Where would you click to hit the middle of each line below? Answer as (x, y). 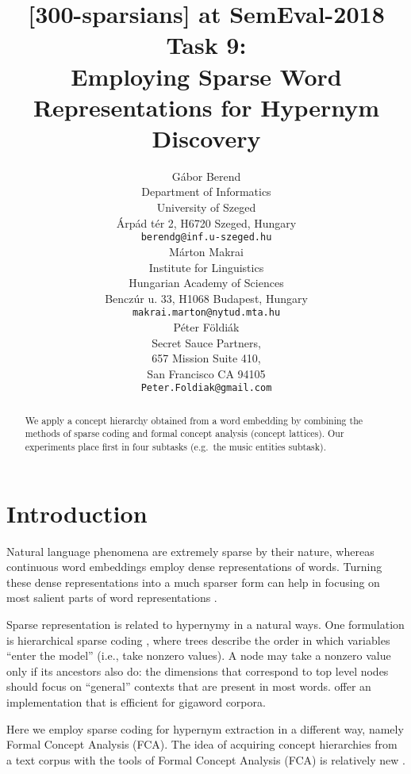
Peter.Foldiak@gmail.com (206, 388)
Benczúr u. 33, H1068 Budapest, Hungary (206, 298)
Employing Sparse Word (206, 76)
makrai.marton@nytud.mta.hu (206, 313)
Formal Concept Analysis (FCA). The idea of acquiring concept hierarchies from (202, 744)
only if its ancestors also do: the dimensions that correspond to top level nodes (198, 671)
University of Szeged (206, 207)
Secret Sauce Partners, (206, 342)
